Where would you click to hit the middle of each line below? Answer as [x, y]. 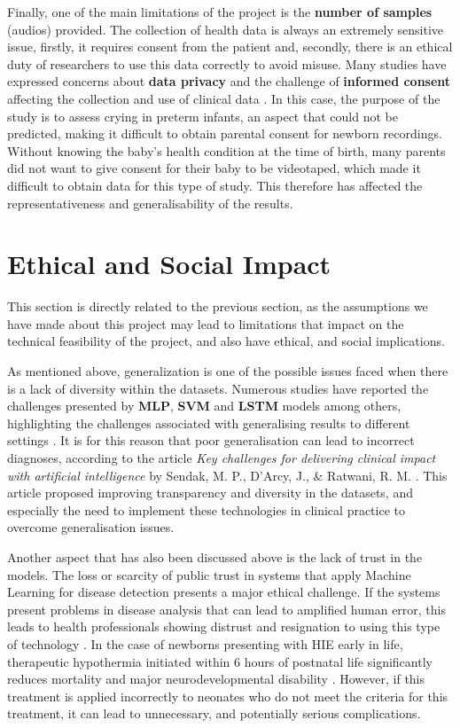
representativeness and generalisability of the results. [150, 203]
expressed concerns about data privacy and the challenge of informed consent [229, 81]
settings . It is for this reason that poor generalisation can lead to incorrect [211, 440]
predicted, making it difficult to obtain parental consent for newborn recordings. [225, 133]
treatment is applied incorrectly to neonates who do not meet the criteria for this [228, 696]
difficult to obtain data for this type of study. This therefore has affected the [215, 185]
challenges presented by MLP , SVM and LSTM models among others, [204, 406]
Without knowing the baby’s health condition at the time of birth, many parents [226, 150]
